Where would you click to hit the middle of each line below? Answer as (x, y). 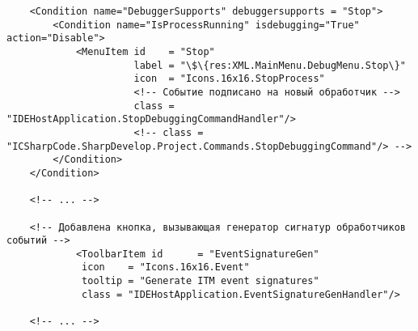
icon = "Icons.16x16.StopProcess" (229, 79)
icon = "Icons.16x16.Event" (166, 267)
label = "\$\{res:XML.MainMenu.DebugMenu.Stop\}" (270, 65)
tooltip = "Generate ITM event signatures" (201, 281)
